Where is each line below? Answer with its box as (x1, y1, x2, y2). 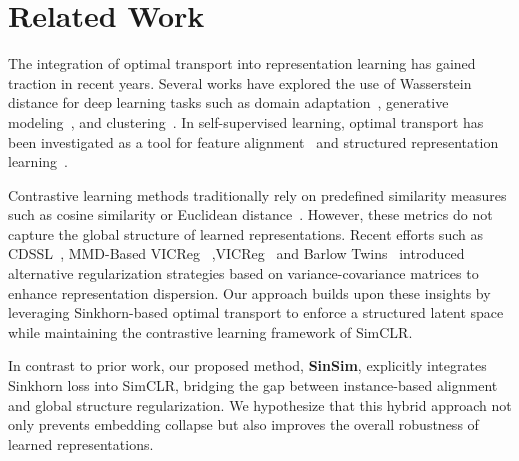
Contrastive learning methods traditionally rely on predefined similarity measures (8, 184, 507, 205)
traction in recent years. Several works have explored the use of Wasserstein (8, 72, 472, 93)
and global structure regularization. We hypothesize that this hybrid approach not (8, 394, 512, 415)
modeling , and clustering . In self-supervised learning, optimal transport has (8, 111, 484, 132)
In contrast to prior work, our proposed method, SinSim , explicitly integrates (8, 355, 487, 376)
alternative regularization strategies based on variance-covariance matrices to (8, 263, 479, 284)
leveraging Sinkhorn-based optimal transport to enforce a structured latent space (8, 302, 504, 323)
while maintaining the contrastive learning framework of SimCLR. (8, 321, 413, 342)
